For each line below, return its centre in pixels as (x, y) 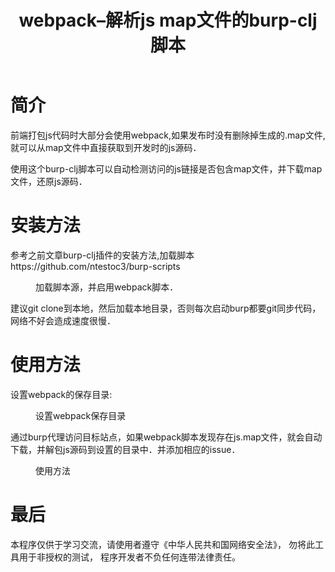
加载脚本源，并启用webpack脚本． (107, 287)
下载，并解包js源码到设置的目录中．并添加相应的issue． (125, 449)
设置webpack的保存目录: (61, 394)
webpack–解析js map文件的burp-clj (168, 20)
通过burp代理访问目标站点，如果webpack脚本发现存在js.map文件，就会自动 (166, 437)
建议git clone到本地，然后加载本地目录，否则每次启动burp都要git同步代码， (166, 308)
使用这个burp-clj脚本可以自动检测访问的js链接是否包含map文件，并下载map (166, 168)
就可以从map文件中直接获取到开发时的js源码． (106, 147)
